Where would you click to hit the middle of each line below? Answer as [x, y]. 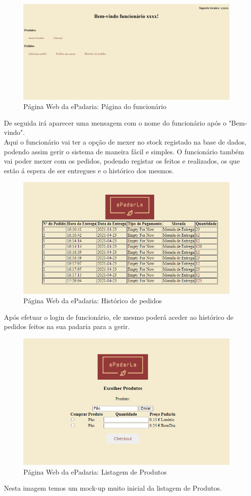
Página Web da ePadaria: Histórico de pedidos [93, 301]
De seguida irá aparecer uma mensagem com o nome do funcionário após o [115, 122]
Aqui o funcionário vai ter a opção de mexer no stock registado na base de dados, [125, 142]
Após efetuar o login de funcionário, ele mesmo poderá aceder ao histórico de [119, 317]
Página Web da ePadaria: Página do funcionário [95, 106]
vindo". [14, 132]
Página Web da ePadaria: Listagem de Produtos [95, 471]
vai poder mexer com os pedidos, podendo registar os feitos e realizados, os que [122, 161]
